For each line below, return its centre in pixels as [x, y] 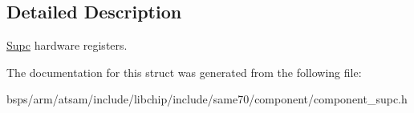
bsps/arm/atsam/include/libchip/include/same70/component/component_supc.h [207, 99]
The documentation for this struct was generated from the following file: [184, 72]
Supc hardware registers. [67, 45]
